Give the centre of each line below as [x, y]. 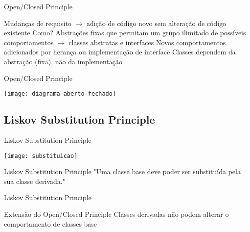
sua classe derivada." [34, 181]
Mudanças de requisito [38, 23]
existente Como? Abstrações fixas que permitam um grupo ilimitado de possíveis [125, 33]
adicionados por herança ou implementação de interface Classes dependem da [120, 52]
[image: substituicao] [41, 156]
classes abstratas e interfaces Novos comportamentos [147, 42]
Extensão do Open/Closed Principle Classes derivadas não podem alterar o [116, 214]
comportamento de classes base [51, 223]
